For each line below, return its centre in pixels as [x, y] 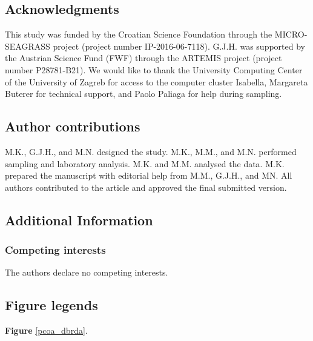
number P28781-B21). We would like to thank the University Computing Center [154, 69]
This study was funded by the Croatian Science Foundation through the [139, 34]
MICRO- [291, 34]
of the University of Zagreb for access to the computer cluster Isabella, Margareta [156, 81]
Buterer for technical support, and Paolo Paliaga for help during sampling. [143, 94]
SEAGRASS [28, 46]
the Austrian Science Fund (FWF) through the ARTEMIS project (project [143, 58]
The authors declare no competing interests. [87, 272]
